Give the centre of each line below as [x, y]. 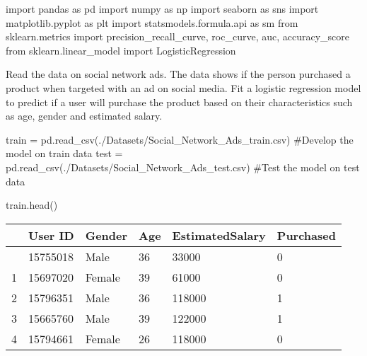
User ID [51, 235]
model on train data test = [64, 153]
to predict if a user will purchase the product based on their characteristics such [179, 102]
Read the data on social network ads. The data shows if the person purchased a [178, 74]
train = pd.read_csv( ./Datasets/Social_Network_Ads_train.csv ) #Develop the [180, 139]
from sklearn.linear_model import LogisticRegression [121, 50]
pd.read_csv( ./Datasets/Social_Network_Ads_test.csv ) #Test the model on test [183, 167]
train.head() [32, 205]
